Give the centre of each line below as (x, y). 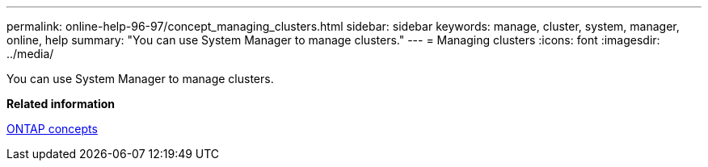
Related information (61, 104)
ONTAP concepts (52, 129)
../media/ (30, 54)
